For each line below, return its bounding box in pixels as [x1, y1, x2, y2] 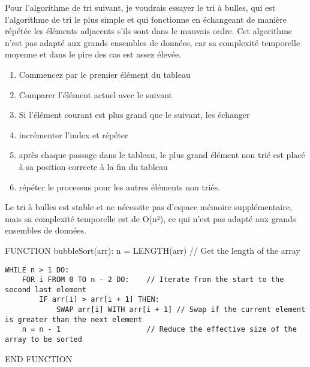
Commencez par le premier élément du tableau [19, 68, 191, 80]
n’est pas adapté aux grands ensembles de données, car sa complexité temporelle [5, 36, 300, 48]
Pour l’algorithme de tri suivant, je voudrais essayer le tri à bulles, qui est [5, 1, 276, 13]
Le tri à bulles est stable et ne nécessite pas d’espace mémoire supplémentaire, [5, 201, 292, 213]
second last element [5, 285, 87, 294]
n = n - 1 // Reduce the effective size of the [22, 325, 297, 334]
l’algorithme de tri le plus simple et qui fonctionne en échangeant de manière [5, 13, 287, 25]
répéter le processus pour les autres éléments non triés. [19, 180, 220, 193]
